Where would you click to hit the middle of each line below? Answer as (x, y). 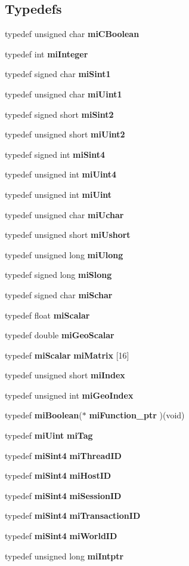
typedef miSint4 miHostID (58, 475)
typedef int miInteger (47, 53)
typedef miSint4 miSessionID (63, 495)
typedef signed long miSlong (58, 275)
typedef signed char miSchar (59, 294)
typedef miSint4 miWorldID (61, 536)
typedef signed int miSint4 (55, 154)
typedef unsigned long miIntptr (64, 556)
